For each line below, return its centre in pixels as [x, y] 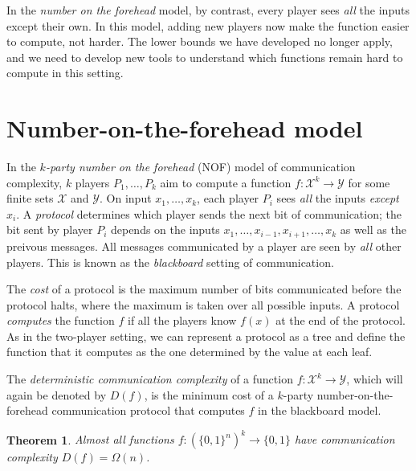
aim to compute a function [226, 182]
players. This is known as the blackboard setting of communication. [170, 262]
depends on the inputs [165, 229]
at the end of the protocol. [341, 320]
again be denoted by [57, 394]
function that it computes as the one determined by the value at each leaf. [190, 352]
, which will [375, 379]
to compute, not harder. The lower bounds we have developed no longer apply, [200, 41]
